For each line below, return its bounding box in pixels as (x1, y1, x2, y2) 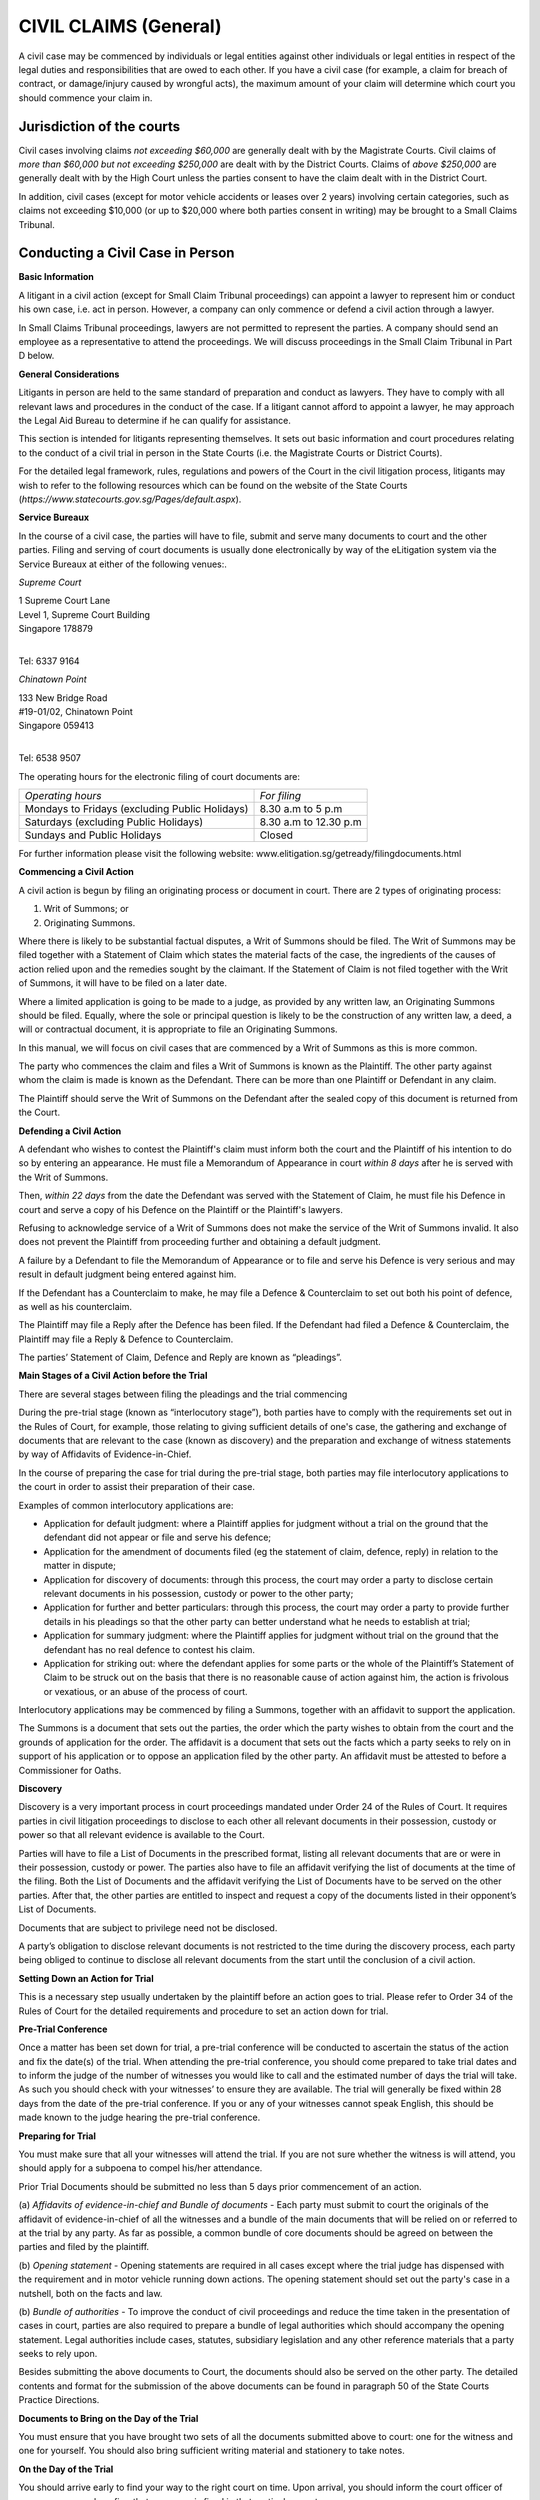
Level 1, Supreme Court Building (18, 608, 150, 620)
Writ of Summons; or (43, 903, 129, 915)
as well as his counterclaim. (18, 1300, 132, 1312)
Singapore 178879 (18, 623, 94, 635)
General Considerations (18, 368, 120, 380)
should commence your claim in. (18, 91, 153, 104)
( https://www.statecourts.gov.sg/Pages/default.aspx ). (18, 493, 242, 505)
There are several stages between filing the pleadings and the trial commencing (18, 1388, 348, 1400)
